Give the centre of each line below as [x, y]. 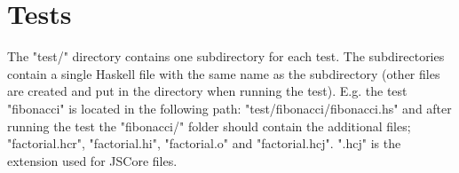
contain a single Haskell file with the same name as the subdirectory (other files [224, 73]
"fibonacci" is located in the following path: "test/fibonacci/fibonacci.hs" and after [229, 108]
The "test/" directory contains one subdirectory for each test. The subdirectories [226, 56]
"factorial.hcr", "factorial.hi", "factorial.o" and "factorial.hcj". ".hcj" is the [204, 143]
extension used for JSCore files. [92, 160]
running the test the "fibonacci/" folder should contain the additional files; [209, 126]
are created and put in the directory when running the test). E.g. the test [207, 91]
